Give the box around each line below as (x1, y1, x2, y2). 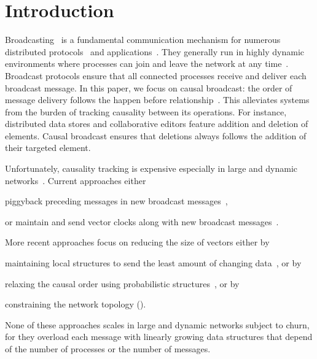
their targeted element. (5, 141, 91, 154)
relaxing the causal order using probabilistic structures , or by (5, 277, 240, 290)
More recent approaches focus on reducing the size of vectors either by (5, 236, 270, 249)
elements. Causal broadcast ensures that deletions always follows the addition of (5, 129, 307, 142)
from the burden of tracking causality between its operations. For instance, (5, 105, 287, 118)
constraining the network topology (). (5, 298, 146, 311)
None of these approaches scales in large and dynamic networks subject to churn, (5, 318, 310, 331)
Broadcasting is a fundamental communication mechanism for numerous (5, 33, 281, 46)
